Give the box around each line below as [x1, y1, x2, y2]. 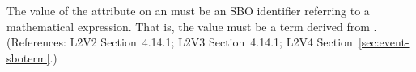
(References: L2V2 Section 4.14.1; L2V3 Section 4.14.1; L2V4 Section [6, 34, 353, 50]
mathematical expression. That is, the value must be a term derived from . [6, 18, 377, 34]
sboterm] [6, 49, 50, 66]
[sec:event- [358, 34, 410, 50]
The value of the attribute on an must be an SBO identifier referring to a [6, 2, 370, 18]
